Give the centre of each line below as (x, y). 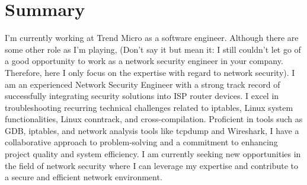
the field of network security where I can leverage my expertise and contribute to (152, 165)
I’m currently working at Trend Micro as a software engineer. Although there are (152, 38)
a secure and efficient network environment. (84, 177)
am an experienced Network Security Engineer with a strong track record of (143, 84)
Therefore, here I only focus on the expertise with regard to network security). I (150, 72)
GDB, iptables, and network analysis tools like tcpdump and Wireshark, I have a (152, 130)
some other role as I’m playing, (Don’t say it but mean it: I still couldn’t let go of (153, 49)
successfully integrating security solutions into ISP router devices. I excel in (142, 96)
